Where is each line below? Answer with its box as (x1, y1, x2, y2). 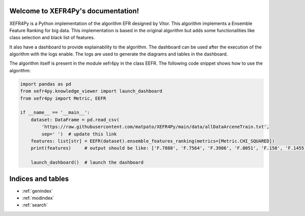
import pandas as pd (20, 81, 71, 87)
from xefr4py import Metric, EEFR (20, 95, 106, 101)
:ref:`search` (22, 202, 48, 208)
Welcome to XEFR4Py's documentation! (9, 7, 139, 15)
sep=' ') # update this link (41, 131, 117, 137)
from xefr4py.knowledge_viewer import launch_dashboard (20, 88, 163, 94)
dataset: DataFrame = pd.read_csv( (30, 117, 119, 122)
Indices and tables (9, 174, 69, 183)
